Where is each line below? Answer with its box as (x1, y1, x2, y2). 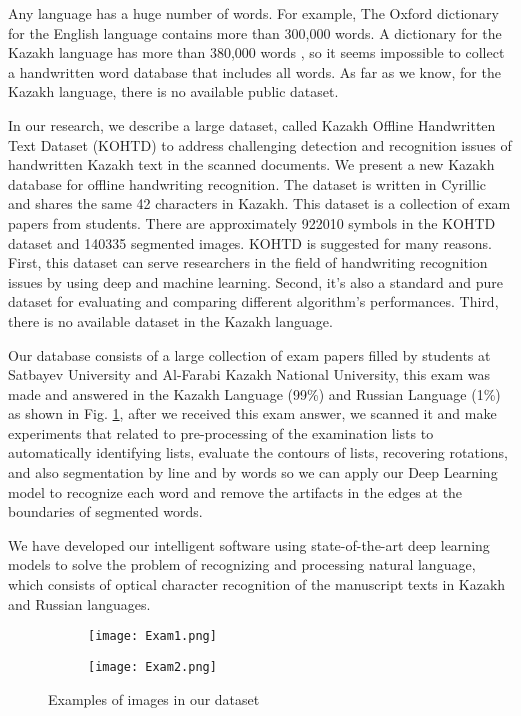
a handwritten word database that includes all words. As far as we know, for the (8, 61, 501, 82)
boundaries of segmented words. (8, 501, 203, 522)
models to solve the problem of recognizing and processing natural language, (8, 554, 476, 575)
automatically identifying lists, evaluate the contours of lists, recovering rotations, (8, 442, 508, 463)
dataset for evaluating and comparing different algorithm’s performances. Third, (8, 291, 499, 312)
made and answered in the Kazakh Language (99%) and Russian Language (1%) (8, 383, 501, 404)
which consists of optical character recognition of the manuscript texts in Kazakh (8, 574, 506, 595)
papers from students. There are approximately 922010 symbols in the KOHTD (8, 212, 496, 233)
